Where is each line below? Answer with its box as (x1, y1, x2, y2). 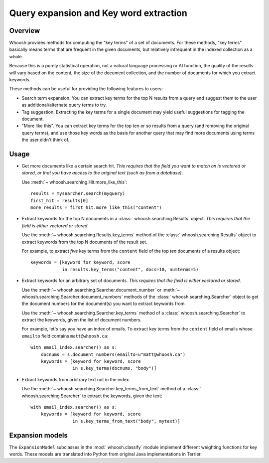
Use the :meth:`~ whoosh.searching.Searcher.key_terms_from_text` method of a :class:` (21, 386, 201, 392)
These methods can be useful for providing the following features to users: (9, 86, 163, 92)
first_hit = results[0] (30, 197, 89, 203)
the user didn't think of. (21, 137, 70, 143)
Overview (9, 26, 40, 35)
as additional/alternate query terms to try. (21, 102, 107, 108)
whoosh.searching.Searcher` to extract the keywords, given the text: (21, 393, 162, 399)
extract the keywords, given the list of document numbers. (21, 317, 142, 323)
